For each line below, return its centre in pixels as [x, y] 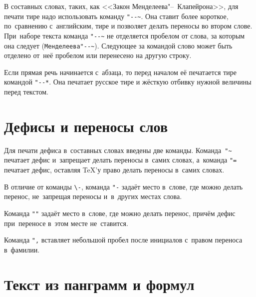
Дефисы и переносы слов [86, 126]
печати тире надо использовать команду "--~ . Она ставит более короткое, [116, 16]
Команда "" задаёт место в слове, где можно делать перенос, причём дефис [120, 213]
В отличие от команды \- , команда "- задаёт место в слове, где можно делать [124, 186]
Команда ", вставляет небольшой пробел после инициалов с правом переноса [123, 240]
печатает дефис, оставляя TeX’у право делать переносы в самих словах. [114, 170]
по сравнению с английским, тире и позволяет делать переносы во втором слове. [128, 26]
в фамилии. [22, 249]
